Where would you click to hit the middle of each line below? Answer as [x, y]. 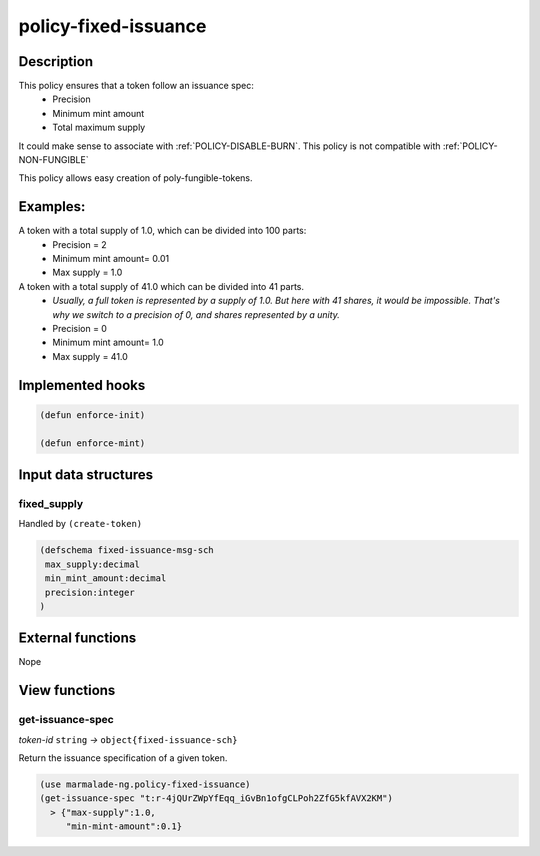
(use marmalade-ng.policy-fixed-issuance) [145, 784]
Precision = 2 [79, 244]
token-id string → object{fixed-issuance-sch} [128, 739]
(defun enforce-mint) [92, 443]
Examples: [52, 206]
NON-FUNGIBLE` [53, 160]
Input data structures [86, 475]
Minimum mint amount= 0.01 [111, 259]
